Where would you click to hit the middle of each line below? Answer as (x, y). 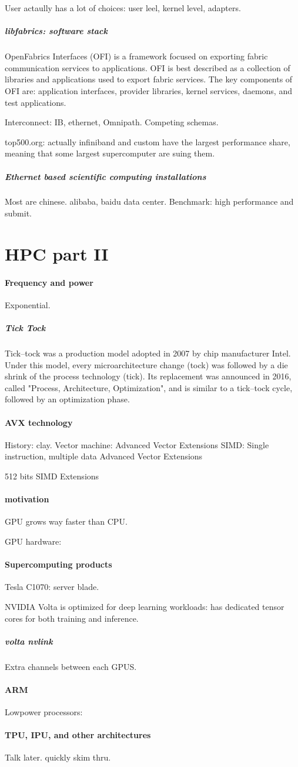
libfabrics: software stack (56, 31)
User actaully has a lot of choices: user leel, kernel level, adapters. (123, 8)
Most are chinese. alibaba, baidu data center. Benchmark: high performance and (149, 201)
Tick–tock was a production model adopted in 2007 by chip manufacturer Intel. (148, 353)
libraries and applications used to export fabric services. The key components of (149, 79)
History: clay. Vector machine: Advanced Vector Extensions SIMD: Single (137, 444)
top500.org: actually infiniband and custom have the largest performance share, (148, 141)
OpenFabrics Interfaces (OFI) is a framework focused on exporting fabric (136, 56)
